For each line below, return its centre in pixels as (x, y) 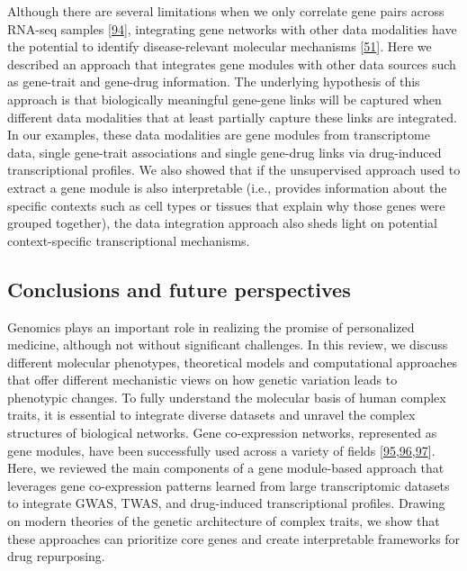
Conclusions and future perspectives (179, 289)
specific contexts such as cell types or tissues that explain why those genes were (226, 205)
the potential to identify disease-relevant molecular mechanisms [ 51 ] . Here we (220, 46)
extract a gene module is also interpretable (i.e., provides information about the (227, 187)
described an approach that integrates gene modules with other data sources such (232, 63)
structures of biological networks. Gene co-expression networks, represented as (222, 433)
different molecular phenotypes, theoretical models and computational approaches (233, 362)
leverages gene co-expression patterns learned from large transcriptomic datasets (229, 485)
